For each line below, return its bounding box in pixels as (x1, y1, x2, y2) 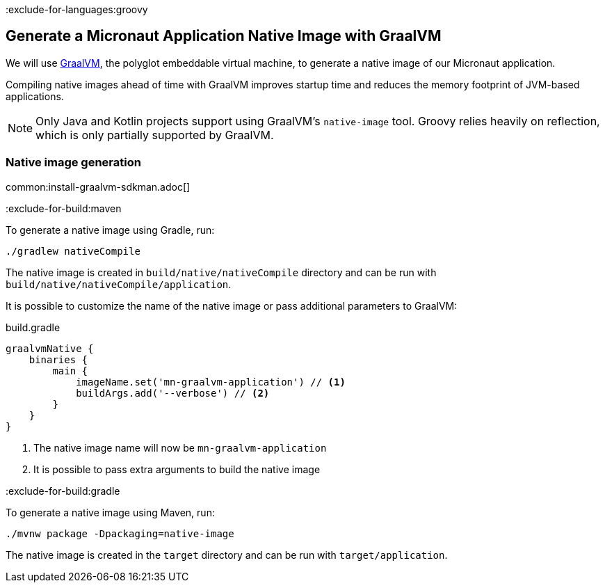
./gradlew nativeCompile (6, 245, 140, 257)
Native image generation (6, 155, 141, 170)
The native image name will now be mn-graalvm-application (33, 441, 327, 454)
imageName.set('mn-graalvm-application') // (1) (76, 376, 346, 388)
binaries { (29, 353, 88, 365)
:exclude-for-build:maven (6, 202, 122, 214)
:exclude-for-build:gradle (6, 484, 120, 497)
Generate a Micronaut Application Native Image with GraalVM (6, 27, 442, 45)
